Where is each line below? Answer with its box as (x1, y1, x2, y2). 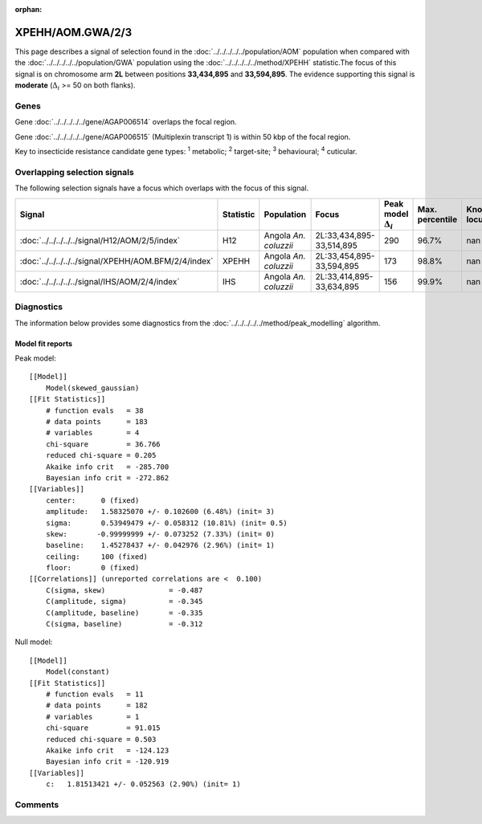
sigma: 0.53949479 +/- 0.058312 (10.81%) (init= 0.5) (45, 518, 288, 528)
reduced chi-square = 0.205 (45, 451, 157, 460)
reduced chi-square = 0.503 (45, 735, 157, 744)
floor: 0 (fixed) (45, 563, 140, 573)
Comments (14, 799, 59, 810)
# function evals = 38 (45, 406, 144, 415)
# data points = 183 (45, 418, 149, 426)
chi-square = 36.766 (45, 439, 161, 449)
